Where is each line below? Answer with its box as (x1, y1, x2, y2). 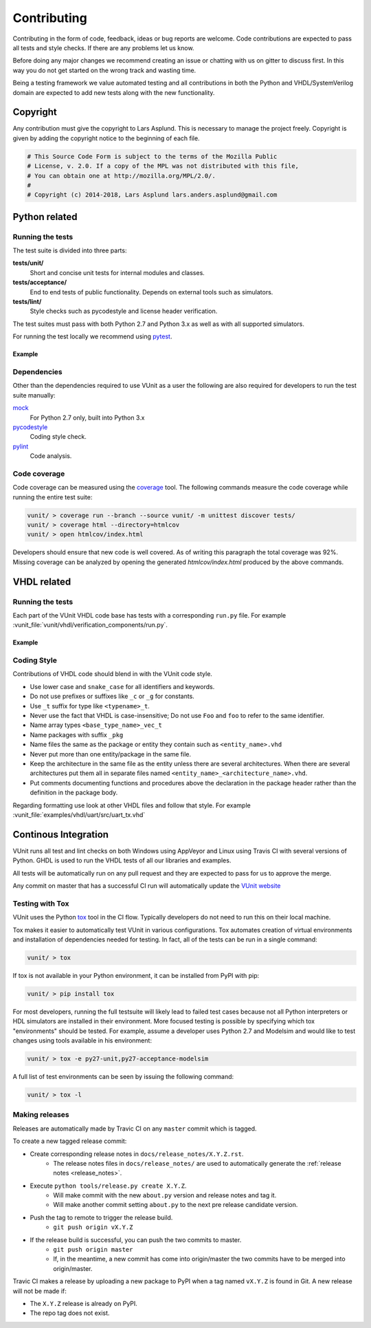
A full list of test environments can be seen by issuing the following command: (12, 1073, 234, 1080)
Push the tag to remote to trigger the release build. (30, 1213, 173, 1221)
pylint (12, 442, 29, 450)
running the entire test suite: (12, 492, 93, 501)
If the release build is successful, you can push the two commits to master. (30, 1235, 242, 1244)
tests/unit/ (12, 259, 44, 268)
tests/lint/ (12, 298, 42, 306)
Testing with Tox (12, 898, 69, 908)
